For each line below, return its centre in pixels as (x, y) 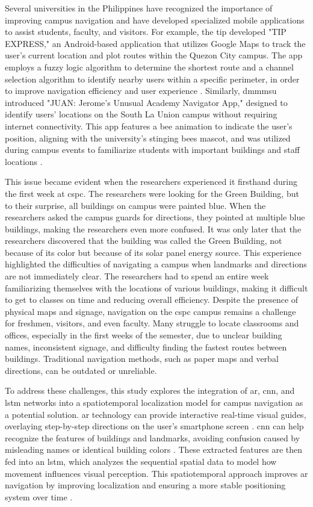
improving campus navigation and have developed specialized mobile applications (155, 20)
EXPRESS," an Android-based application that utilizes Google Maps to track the (155, 43)
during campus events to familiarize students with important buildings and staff (152, 150)
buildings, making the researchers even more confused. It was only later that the (153, 229)
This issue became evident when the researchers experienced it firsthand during (151, 182)
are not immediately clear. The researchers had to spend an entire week (137, 276)
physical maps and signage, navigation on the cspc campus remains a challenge (150, 311)
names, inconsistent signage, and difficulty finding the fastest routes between (146, 347)
